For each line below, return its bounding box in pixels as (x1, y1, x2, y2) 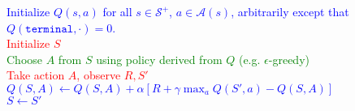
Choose (6, 50, 43, 67)
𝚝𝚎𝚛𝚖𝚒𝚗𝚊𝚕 (25, 23, 74, 35)
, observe (76, 66, 121, 83)
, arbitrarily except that (231, 3, 349, 19)
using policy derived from (96, 50, 223, 67)
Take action (6, 66, 65, 83)
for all (102, 3, 132, 19)
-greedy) (268, 50, 310, 67)
